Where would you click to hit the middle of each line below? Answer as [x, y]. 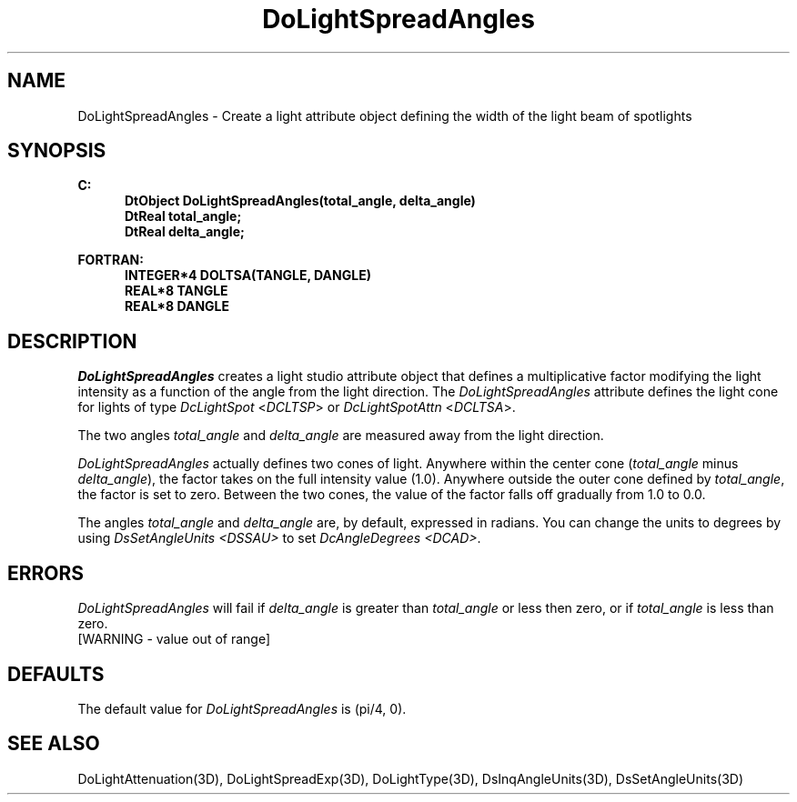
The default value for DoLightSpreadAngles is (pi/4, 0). [242, 708]
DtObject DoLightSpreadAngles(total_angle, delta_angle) [300, 201]
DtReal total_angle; [183, 216]
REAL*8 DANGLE [177, 306]
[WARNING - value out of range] [174, 639]
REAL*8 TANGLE [177, 291]
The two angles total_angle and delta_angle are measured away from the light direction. [341, 436]
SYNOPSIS [57, 151]
